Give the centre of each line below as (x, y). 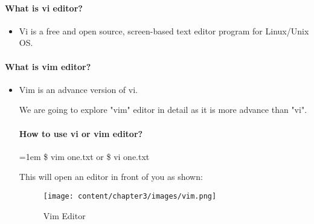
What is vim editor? (48, 66)
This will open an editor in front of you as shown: (111, 177)
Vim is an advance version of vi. (78, 89)
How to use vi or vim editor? (81, 133)
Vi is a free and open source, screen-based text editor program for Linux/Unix (164, 30)
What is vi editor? (44, 8)
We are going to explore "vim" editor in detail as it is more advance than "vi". (163, 110)
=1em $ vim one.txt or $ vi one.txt (84, 156)
